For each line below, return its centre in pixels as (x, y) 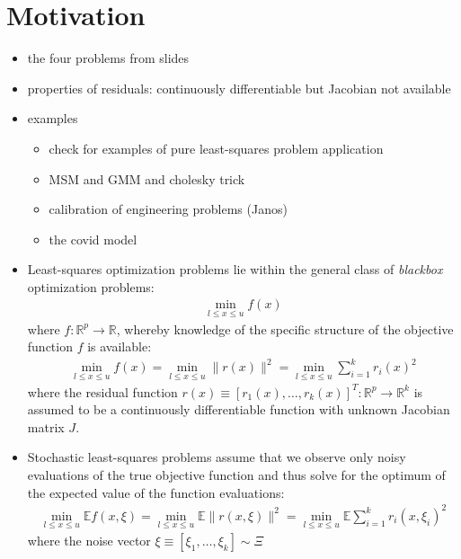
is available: (120, 346)
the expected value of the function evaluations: (156, 492)
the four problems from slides (108, 58)
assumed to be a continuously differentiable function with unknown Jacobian (239, 409)
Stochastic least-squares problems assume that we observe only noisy (217, 457)
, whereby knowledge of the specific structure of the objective (285, 328)
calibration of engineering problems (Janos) (168, 209)
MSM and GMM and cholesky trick (147, 178)
